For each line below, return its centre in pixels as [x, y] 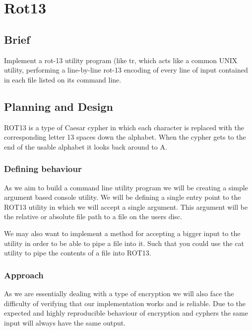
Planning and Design [59, 106]
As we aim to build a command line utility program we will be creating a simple [126, 187]
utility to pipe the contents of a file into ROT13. [78, 253]
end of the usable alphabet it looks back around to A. [86, 146]
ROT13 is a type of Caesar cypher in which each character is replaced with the [124, 127]
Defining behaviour [43, 169]
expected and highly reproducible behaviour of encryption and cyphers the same [126, 313]
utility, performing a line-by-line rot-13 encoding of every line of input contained [126, 70]
